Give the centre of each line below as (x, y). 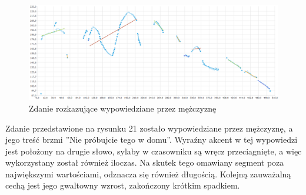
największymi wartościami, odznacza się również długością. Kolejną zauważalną (148, 174)
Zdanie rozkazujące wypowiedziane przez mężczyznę (123, 108)
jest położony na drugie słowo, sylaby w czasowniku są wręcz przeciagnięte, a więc (154, 151)
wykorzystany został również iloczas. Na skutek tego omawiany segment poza (145, 162)
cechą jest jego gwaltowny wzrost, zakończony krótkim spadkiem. (123, 185)
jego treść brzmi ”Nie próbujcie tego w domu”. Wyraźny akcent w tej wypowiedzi (152, 139)
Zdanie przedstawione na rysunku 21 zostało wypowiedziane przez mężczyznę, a (149, 128)
